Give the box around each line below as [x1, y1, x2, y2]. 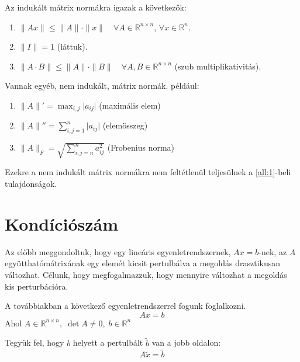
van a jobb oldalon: [151, 336, 221, 349]
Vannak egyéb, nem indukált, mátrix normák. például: [5, 79, 199, 92]
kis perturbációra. [5, 280, 68, 292]
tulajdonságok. [5, 177, 57, 190]
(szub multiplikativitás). [174, 60, 261, 72]
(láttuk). [57, 40, 88, 53]
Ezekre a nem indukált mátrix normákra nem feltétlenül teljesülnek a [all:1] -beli [5, 166, 291, 178]
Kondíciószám [5, 211, 118, 235]
